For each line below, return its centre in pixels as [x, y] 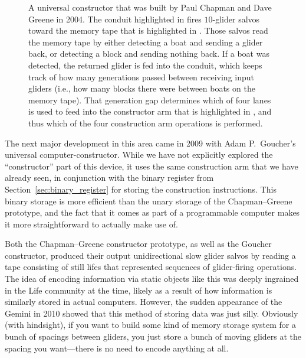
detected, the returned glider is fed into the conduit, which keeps [145, 65]
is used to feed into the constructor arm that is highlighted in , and [150, 111]
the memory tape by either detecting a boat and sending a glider [146, 42]
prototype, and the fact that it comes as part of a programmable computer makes [152, 212]
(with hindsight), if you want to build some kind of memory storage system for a [151, 325]
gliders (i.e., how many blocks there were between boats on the [142, 88]
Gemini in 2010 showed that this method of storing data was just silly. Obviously [152, 313]
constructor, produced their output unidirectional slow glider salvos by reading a [150, 255]
